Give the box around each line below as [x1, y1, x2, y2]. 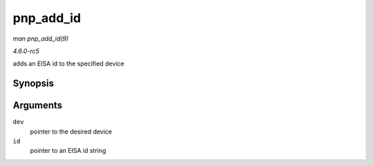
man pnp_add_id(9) [12, 34, 69, 43]
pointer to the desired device [30, 127, 113, 136]
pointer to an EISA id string [30, 147, 106, 155]
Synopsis [12, 78, 55, 90]
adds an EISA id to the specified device [12, 59, 124, 68]
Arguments [12, 100, 63, 112]
